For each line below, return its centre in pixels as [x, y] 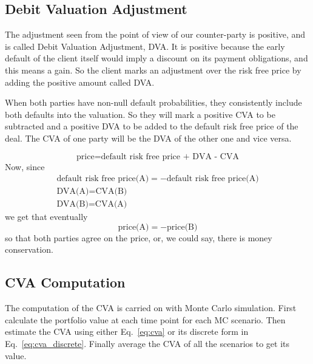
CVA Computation [65, 282]
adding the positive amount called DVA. [80, 82]
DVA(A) [73, 192]
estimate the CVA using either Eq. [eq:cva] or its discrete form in [127, 331]
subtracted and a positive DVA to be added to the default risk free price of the [152, 126]
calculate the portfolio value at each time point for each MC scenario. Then [145, 319]
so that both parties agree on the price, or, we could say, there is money [139, 237]
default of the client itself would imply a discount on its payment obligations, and [156, 58]
